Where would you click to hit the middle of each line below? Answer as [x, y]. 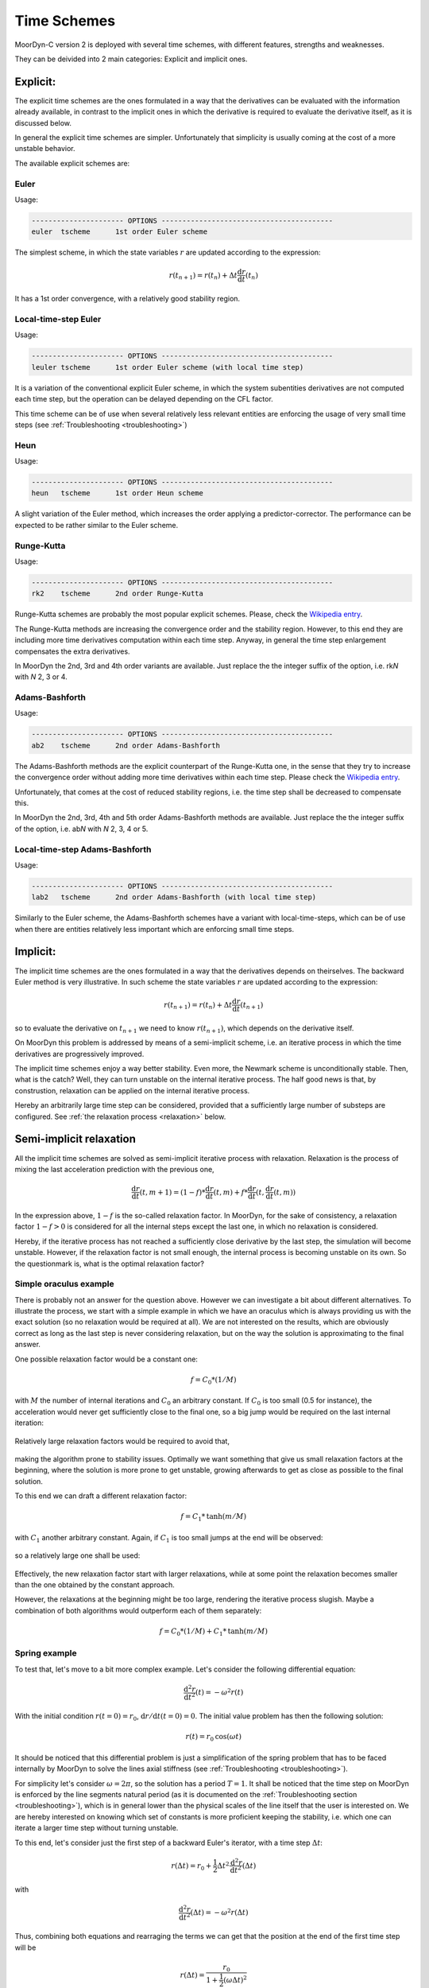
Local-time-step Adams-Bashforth [83, 849]
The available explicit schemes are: [72, 163]
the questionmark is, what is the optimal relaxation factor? [109, 1264]
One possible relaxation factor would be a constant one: [106, 1359]
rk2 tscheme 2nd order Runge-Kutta [118, 594]
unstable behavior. [45, 149]
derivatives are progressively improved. [79, 1054]
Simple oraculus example [64, 1284]
